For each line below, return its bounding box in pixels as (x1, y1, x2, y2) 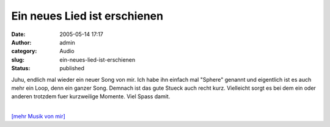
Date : (11, 31, 26, 38)
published (59, 65, 85, 72)
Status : (11, 65, 31, 72)
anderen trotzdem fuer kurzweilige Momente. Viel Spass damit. (11, 93, 170, 100)
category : (11, 48, 37, 55)
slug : (11, 56, 24, 64)
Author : (11, 38, 32, 46)
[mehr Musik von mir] (11, 113, 65, 120)
